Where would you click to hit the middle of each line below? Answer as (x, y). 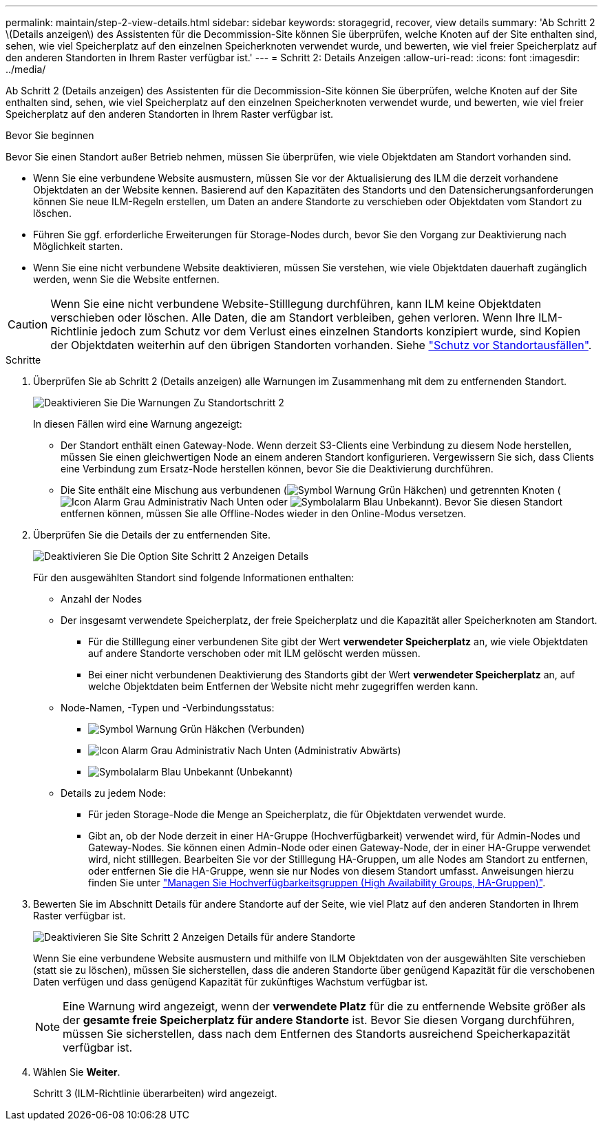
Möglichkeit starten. (78, 246)
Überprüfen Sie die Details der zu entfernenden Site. (152, 535)
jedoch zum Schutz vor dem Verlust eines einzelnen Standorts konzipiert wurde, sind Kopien (341, 331)
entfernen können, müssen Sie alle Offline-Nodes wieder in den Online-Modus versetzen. (264, 513)
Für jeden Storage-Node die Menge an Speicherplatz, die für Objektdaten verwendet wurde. (297, 814)
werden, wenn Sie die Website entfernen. (126, 279)
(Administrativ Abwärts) (348, 750)
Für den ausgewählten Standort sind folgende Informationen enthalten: (194, 577)
